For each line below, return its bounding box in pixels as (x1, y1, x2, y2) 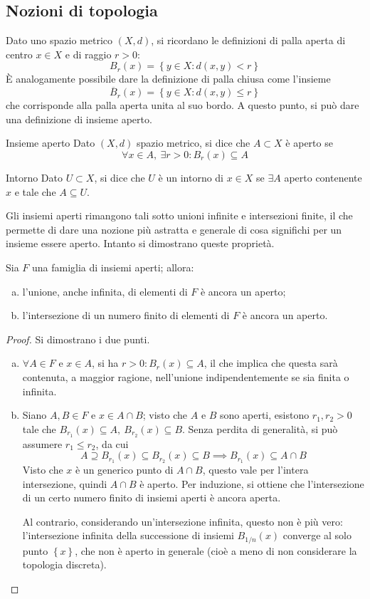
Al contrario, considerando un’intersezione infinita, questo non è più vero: (22, 514, 343, 528)
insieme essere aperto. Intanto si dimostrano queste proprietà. (6, 236, 275, 251)
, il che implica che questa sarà (203, 355, 338, 370)
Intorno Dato (6, 170, 63, 184)
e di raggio (65, 46, 112, 61)
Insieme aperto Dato (6, 135, 95, 150)
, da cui (95, 436, 129, 451)
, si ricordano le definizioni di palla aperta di (151, 33, 346, 48)
